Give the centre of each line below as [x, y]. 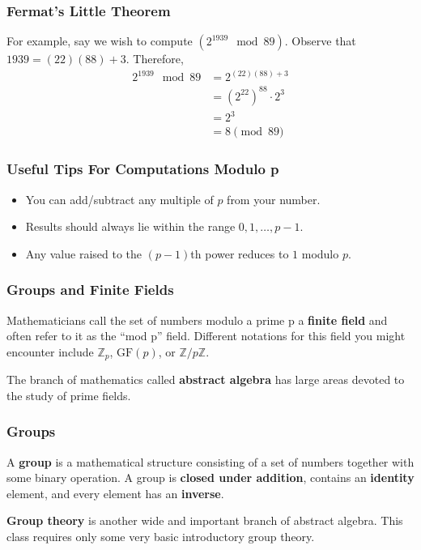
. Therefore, [155, 59]
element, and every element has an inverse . [115, 493]
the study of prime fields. [69, 395]
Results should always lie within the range [130, 226]
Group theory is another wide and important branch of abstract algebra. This [205, 520]
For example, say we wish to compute [100, 41]
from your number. [274, 199]
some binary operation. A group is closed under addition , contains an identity [210, 478]
